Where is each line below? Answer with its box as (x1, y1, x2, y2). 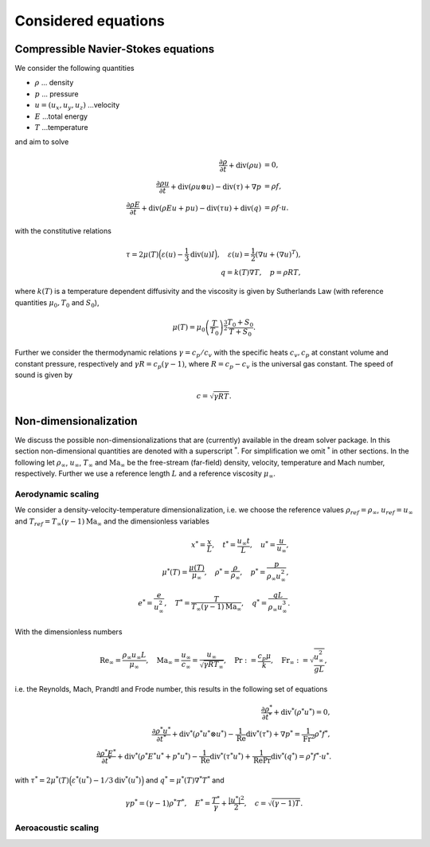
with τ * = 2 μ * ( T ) (14, 774, 69, 785)
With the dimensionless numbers (14, 626, 123, 637)
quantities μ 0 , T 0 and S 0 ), (14, 297, 100, 309)
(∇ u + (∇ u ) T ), (255, 248, 302, 259)
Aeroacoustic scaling (14, 822, 100, 833)
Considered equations (14, 12, 165, 29)
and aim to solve (14, 137, 69, 147)
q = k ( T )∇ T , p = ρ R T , (220, 268, 302, 276)
